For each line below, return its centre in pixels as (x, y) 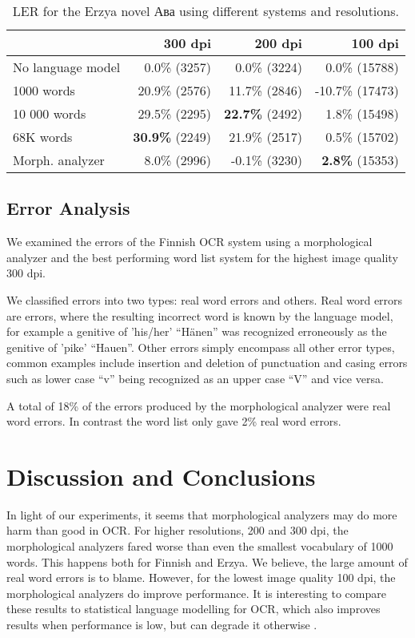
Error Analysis (68, 208)
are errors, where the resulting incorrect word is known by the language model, (200, 315)
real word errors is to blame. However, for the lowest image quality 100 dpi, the (201, 577)
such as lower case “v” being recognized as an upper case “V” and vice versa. (195, 378)
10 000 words (50, 113)
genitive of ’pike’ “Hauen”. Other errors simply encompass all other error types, (201, 347)
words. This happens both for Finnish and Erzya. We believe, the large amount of (207, 561)
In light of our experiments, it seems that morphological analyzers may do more (202, 514)
